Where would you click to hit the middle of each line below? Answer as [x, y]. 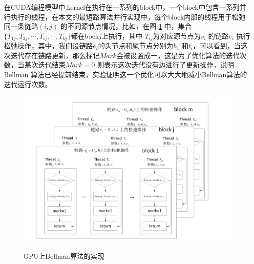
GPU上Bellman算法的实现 [64, 255]
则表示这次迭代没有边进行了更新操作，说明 [165, 65]
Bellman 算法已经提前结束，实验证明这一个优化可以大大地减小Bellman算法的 [126, 74]
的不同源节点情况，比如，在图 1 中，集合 [126, 26]
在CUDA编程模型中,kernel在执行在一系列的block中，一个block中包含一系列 [122, 7]
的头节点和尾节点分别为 [136, 46]
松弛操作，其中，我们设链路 [48, 46]
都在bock [85, 35]
